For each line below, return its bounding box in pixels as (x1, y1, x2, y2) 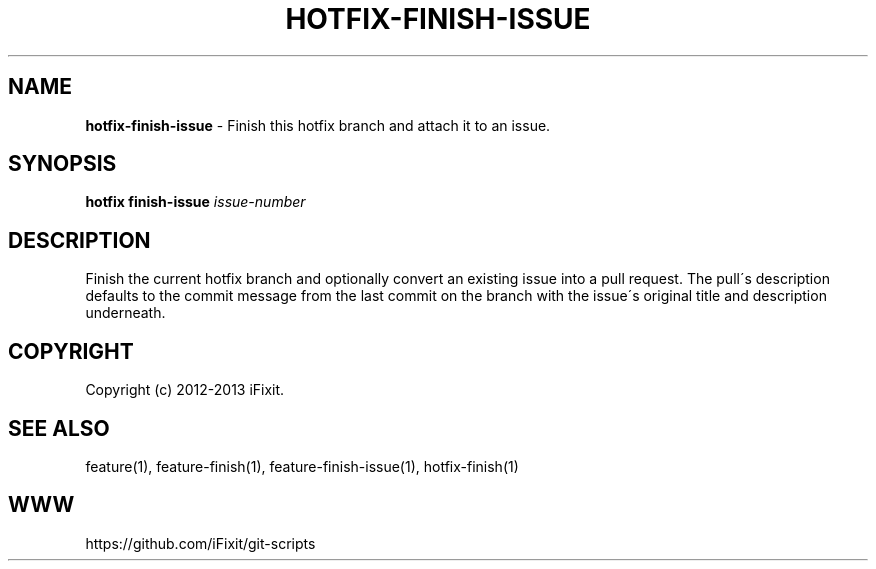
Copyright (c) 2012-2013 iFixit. (85, 381, 285, 399)
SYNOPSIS (8, 151, 117, 177)
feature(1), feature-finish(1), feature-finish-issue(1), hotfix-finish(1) (85, 457, 519, 475)
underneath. (85, 304, 166, 322)
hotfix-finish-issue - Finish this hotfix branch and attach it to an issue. (85, 116, 551, 134)
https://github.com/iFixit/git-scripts (85, 534, 316, 552)
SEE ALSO (8, 415, 110, 441)
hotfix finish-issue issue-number (85, 193, 306, 211)
